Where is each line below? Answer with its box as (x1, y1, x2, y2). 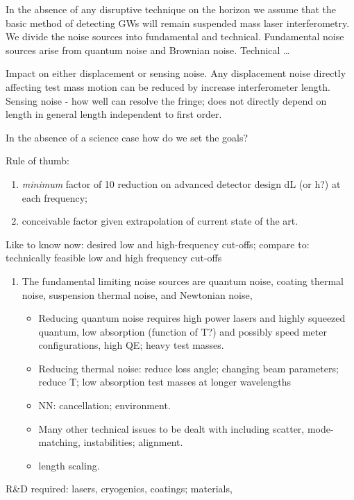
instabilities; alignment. (83, 435, 183, 449)
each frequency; (22, 190, 87, 205)
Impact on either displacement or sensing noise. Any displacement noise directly (6, 66, 346, 80)
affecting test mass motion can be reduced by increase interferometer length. (6, 79, 330, 94)
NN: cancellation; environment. (38, 398, 171, 413)
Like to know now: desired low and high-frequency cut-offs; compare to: (6, 236, 310, 251)
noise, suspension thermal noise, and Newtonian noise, (22, 287, 253, 302)
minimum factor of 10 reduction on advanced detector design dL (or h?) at (22, 176, 341, 191)
